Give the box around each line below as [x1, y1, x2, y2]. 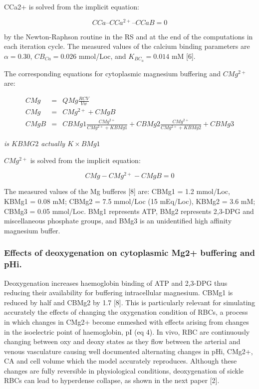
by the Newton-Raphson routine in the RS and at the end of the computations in [4, 31, 253, 41]
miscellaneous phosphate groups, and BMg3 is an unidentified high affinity [4, 215, 232, 226]
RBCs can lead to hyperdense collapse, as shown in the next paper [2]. [4, 375, 220, 386]
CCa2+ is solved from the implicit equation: [4, 1, 139, 11]
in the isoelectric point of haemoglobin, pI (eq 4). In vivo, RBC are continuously [4, 326, 250, 337]
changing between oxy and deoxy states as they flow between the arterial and [4, 336, 241, 347]
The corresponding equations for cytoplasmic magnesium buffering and [4, 68, 221, 78]
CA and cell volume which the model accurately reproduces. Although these [4, 356, 237, 366]
